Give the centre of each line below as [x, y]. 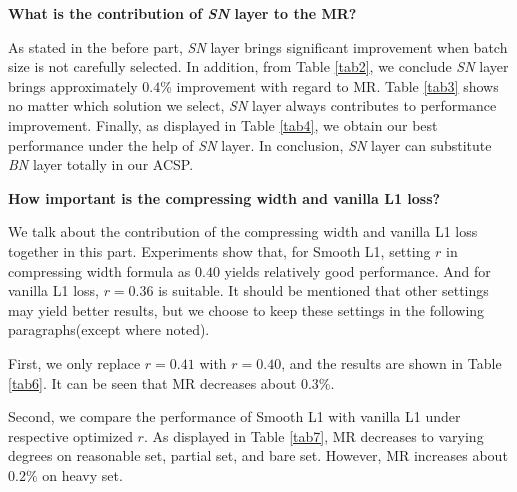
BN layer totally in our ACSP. [101, 164]
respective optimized [70, 435]
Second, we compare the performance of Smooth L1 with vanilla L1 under [234, 416]
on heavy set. [82, 474]
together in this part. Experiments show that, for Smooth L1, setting [219, 250]
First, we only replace [74, 362]
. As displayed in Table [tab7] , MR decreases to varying [313, 435]
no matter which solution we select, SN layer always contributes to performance [252, 105]
